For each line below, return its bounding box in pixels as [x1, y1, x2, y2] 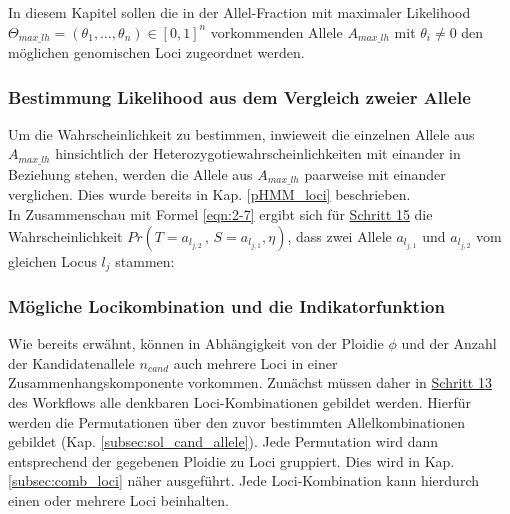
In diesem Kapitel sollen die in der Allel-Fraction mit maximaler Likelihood [8, 2, 471, 22]
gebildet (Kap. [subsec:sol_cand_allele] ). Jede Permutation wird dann [8, 431, 439, 452]
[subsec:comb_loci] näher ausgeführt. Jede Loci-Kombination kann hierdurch [8, 470, 479, 491]
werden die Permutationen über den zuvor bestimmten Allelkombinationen [8, 411, 466, 432]
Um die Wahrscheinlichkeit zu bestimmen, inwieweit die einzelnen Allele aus [8, 123, 475, 144]
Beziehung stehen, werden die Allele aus [8, 163, 253, 184]
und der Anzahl [401, 333, 497, 354]
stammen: [115, 250, 175, 271]
